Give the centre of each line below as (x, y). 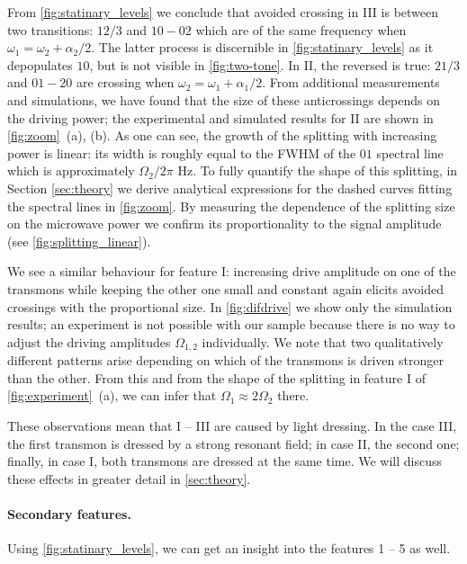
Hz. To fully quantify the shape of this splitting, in (318, 170)
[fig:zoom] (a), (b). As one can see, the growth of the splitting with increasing (222, 135)
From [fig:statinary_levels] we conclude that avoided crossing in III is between (223, 12)
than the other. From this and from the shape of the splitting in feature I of (216, 377)
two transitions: (50, 29)
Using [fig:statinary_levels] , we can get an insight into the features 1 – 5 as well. (229, 548)
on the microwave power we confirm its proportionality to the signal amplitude (225, 224)
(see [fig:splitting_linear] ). (79, 241)
